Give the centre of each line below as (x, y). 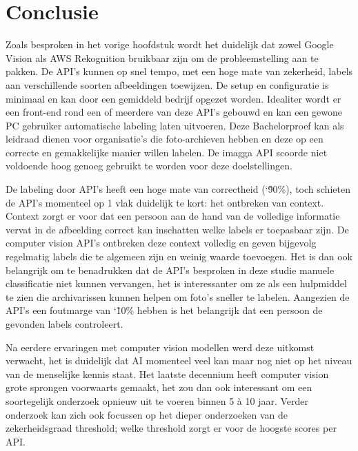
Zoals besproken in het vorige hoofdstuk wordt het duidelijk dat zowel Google (170, 44)
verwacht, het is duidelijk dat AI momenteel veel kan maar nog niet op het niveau (179, 360)
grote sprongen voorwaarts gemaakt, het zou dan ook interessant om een (159, 387)
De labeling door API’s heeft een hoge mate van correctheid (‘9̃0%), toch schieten (178, 189)
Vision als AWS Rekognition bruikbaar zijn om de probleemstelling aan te (162, 57)
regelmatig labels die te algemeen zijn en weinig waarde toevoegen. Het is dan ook (179, 256)
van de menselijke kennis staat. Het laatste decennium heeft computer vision (167, 374)
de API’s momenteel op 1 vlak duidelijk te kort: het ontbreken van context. (165, 202)
